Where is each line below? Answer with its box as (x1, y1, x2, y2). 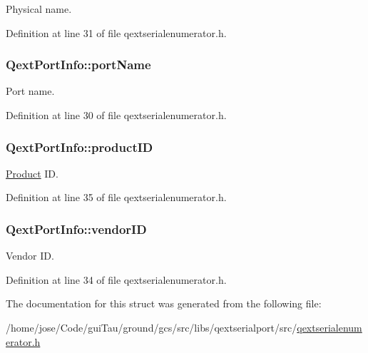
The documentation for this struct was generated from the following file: (6, 296, 322, 311)
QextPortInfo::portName (6, 56, 151, 73)
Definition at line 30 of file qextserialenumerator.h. (6, 108, 227, 122)
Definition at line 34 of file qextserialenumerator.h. (6, 272, 227, 287)
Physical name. (6, 1, 72, 16)
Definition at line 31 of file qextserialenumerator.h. (6, 25, 227, 40)
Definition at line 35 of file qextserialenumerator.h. (6, 190, 227, 205)
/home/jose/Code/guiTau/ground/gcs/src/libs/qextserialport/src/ (6, 320, 297, 334)
